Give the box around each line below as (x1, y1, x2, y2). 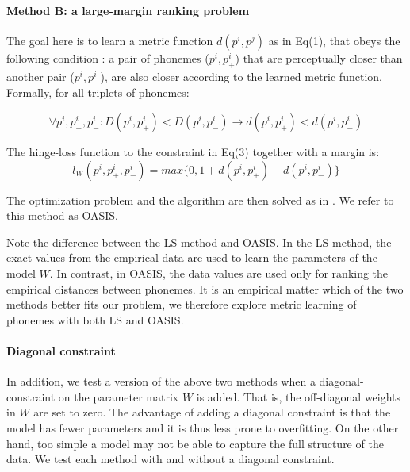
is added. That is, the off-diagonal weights (196, 388, 401, 405)
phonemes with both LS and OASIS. (6, 311, 184, 328)
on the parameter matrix (58, 388, 179, 405)
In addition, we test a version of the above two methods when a (6, 373, 316, 389)
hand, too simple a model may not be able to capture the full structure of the (6, 435, 384, 451)
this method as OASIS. (6, 207, 118, 224)
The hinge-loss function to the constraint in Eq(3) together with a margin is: (6, 143, 380, 159)
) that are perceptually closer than (235, 49, 403, 66)
